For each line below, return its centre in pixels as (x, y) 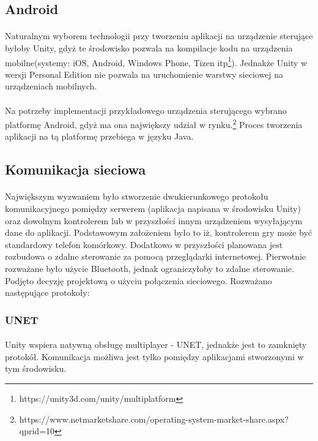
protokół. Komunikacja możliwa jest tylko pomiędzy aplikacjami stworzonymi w (154, 356)
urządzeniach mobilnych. (51, 86)
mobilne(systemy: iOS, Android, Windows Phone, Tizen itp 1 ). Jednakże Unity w (156, 61)
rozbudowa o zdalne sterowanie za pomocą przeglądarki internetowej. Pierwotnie (156, 256)
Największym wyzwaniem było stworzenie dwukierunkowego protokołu (137, 196)
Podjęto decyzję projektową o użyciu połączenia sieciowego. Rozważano (139, 280)
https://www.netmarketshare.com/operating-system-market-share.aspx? (154, 419)
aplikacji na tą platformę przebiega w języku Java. (99, 136)
